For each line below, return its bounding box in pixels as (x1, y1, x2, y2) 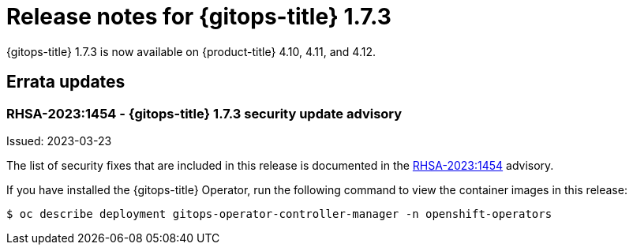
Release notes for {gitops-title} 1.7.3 (6, 3, 391, 30)
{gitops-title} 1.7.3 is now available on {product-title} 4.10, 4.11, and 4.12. (6, 44, 376, 58)
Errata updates (6, 72, 125, 92)
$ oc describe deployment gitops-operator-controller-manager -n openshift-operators (6, 207, 552, 220)
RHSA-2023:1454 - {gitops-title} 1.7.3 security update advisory (6, 105, 403, 122)
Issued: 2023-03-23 (6, 133, 112, 148)
